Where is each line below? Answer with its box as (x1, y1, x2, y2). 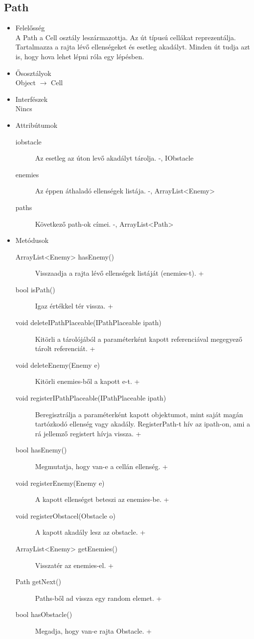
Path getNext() (15, 576, 61, 587)
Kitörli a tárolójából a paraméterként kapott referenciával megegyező (35, 333, 242, 344)
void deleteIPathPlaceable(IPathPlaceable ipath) (15, 317, 162, 328)
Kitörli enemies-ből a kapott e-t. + (35, 376, 140, 386)
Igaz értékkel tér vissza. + (35, 301, 114, 311)
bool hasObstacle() (15, 609, 72, 619)
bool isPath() (15, 284, 55, 294)
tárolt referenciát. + (35, 343, 95, 354)
